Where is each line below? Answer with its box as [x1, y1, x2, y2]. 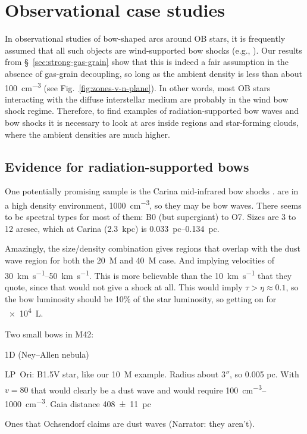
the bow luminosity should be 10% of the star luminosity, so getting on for [5, 292, 277, 305]
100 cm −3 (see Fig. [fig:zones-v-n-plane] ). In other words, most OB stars [5, 79, 271, 94]
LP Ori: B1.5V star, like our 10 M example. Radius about [5, 368, 219, 380]
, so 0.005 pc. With [230, 368, 299, 380]
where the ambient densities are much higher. [5, 128, 170, 140]
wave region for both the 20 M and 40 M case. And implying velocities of [5, 253, 274, 266]
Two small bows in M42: [5, 328, 94, 340]
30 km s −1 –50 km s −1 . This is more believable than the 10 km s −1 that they [5, 268, 292, 281]
